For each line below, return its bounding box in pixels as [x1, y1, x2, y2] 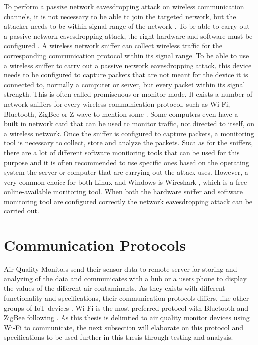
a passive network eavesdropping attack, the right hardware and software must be [4, 30, 253, 41]
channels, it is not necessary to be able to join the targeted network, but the [4, 11, 236, 21]
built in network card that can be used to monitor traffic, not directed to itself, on [4, 118, 254, 129]
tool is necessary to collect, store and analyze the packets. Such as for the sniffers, [4, 138, 253, 148]
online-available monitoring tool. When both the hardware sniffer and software [4, 186, 243, 197]
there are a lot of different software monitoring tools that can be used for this [4, 147, 240, 157]
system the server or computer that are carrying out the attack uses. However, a [4, 167, 248, 177]
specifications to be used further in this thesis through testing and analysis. [4, 332, 233, 342]
